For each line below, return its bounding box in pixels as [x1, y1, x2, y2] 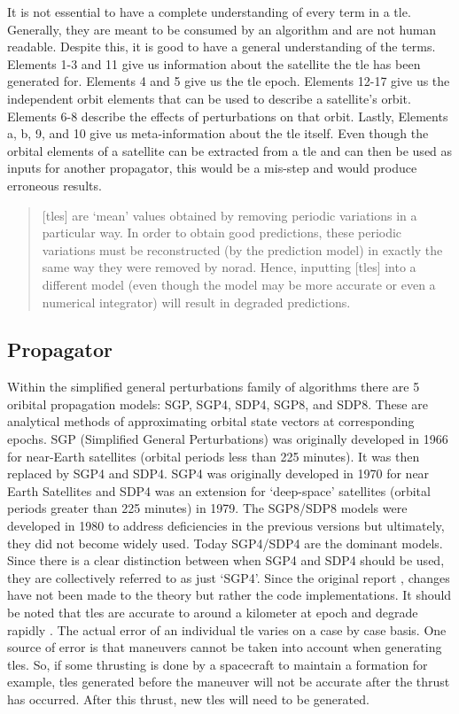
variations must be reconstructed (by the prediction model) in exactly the [42, 240, 443, 259]
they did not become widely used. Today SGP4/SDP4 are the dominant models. [7, 533, 443, 552]
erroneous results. [7, 175, 102, 194]
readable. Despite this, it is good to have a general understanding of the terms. [7, 37, 436, 56]
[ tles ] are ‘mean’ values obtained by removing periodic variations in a [42, 206, 417, 224]
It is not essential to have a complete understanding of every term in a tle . [7, 3, 411, 20]
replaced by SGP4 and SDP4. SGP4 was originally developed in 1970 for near [7, 464, 430, 483]
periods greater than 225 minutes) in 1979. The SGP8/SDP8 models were [7, 499, 408, 517]
